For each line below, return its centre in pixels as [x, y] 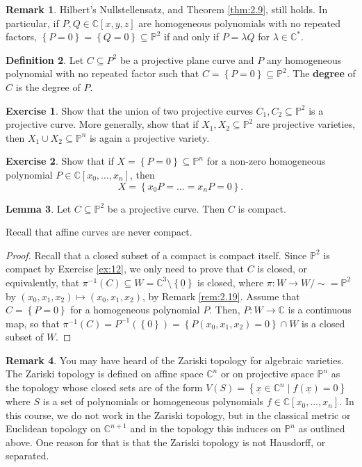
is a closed [323, 323]
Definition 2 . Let [45, 59]
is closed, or [282, 269]
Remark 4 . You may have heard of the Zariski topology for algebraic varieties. [175, 360]
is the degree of [48, 87]
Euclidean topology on [54, 428]
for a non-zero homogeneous [266, 161]
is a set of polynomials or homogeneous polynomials [153, 401]
